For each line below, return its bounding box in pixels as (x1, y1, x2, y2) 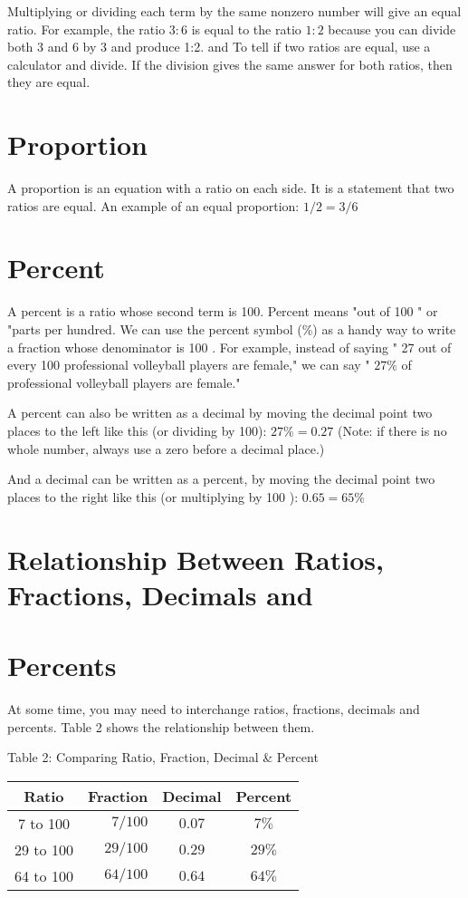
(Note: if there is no (337, 420, 447, 439)
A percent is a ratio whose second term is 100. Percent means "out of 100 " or (7, 302, 438, 321)
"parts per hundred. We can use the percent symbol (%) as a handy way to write (7, 320, 456, 338)
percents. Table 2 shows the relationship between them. (7, 717, 315, 736)
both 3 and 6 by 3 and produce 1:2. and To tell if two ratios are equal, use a (7, 37, 431, 56)
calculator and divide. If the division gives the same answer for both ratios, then (7, 54, 453, 73)
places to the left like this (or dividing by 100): (7, 420, 267, 439)
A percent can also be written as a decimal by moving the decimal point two (7, 403, 433, 422)
